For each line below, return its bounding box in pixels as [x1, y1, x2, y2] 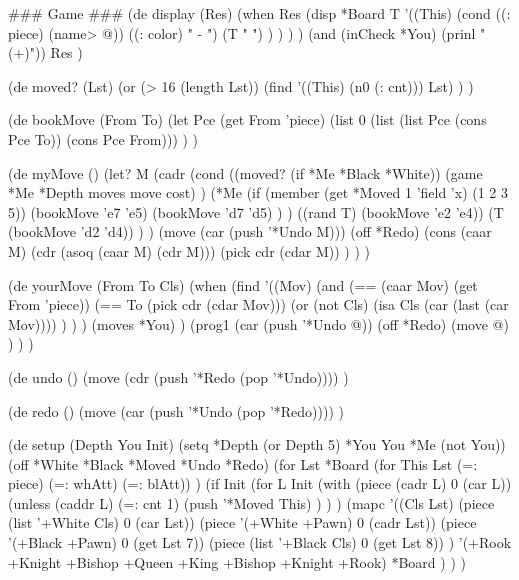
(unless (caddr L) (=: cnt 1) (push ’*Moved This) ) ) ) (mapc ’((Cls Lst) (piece [8, 492, 495, 513]
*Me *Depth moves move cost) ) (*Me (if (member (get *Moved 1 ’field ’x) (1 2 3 [8, 182, 509, 203]
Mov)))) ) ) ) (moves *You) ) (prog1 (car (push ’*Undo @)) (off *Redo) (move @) [8, 313, 509, 334]
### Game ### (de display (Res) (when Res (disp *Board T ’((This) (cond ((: [8, 3, 511, 23]
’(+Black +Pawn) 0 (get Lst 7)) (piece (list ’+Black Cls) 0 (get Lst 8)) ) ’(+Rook [8, 532, 512, 553]
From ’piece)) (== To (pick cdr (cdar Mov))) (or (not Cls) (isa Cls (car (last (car [8, 294, 509, 315]
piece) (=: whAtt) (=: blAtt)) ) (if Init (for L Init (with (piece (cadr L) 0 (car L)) [8, 473, 512, 494]
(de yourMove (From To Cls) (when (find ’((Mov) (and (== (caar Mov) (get [8, 274, 478, 295]
